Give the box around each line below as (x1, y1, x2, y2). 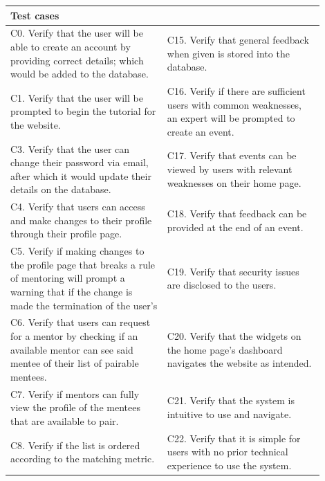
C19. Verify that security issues (167, 264, 299, 278)
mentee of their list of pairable (10, 356, 139, 370)
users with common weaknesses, (167, 97, 301, 111)
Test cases (10, 8, 59, 22)
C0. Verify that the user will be (10, 26, 143, 40)
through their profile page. (10, 226, 122, 241)
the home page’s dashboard (167, 342, 283, 356)
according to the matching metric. (10, 451, 155, 466)
